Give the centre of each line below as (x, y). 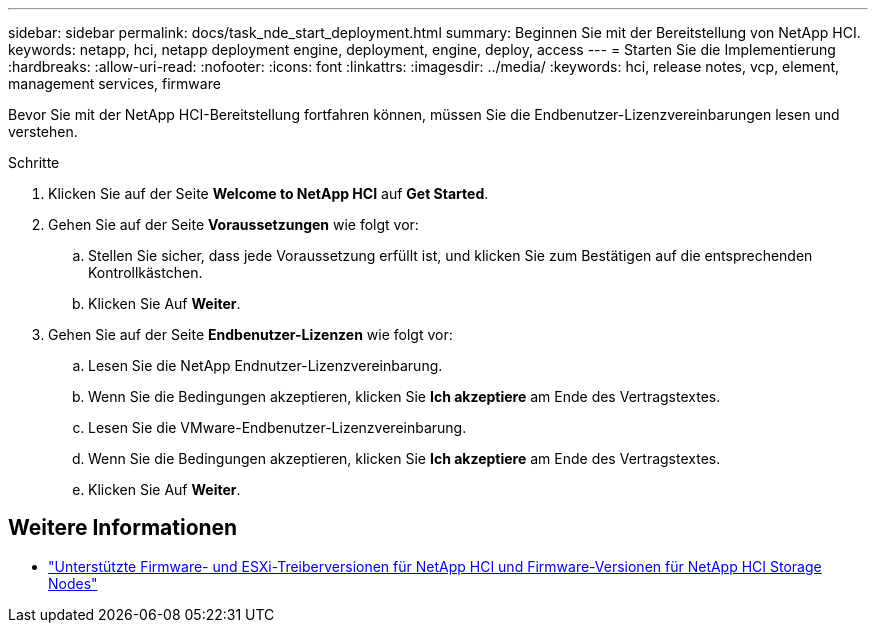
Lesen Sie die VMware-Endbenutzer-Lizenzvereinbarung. (277, 427)
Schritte (34, 162)
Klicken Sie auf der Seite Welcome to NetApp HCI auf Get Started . (268, 193)
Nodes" (73, 583)
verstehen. (43, 131)
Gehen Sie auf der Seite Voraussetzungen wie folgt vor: (233, 224)
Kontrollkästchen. (145, 272)
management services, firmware (114, 83)
